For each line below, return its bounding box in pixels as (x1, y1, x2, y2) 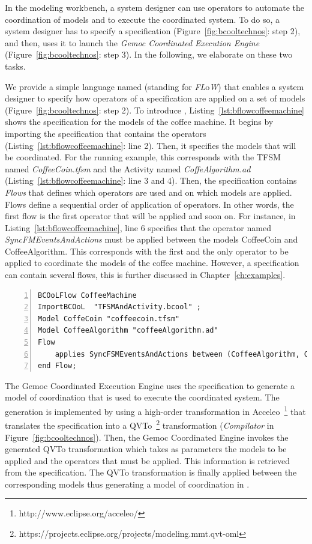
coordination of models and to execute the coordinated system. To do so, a (5, 13, 280, 25)
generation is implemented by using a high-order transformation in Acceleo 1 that (5, 403, 306, 417)
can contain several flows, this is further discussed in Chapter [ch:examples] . (5, 268, 286, 281)
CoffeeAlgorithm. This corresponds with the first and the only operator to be (5, 244, 289, 257)
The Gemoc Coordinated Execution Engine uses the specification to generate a (5, 379, 295, 391)
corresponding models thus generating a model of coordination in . (5, 477, 250, 490)
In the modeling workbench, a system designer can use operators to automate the (5, 1, 305, 13)
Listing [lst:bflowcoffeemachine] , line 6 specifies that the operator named (5, 221, 271, 234)
